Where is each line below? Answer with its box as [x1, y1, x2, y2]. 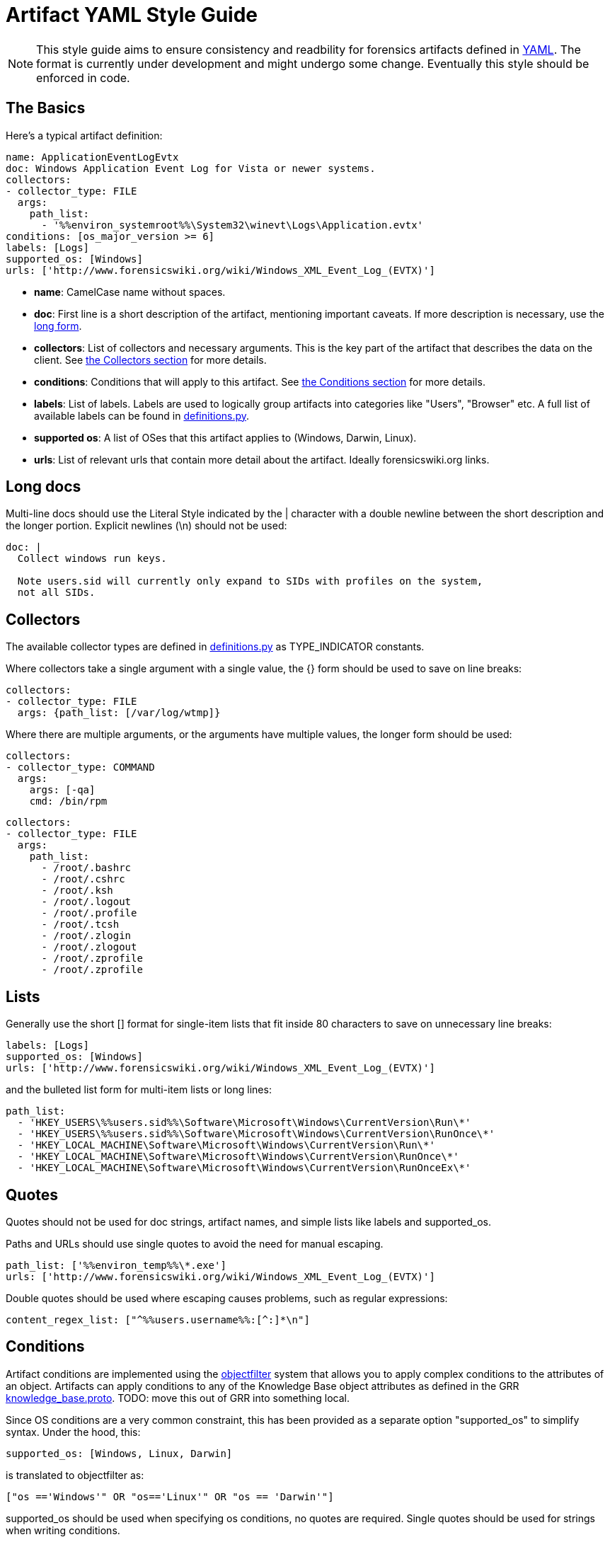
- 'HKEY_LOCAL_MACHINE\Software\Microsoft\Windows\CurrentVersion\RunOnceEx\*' [17, 1162, 471, 1174]
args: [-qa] [29, 784, 96, 796]
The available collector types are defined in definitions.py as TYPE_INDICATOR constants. [6, 640, 425, 653]
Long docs [6, 478, 81, 496]
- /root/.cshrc [41, 873, 125, 885]
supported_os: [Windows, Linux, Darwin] [6, 1447, 233, 1459]
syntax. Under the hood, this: [6, 1425, 141, 1438]
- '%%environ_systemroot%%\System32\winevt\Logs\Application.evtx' [41, 219, 424, 231]
